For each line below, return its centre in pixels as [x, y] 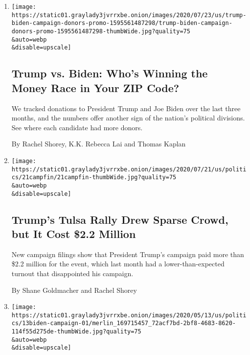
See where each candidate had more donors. [77, 127]
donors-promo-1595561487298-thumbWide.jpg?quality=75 [101, 31]
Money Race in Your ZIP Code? [95, 87]
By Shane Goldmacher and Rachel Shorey [74, 290]
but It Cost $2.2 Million [74, 233]
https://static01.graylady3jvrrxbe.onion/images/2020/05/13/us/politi [129, 315]
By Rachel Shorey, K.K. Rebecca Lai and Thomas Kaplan [99, 144]
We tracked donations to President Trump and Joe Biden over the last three [126, 108]
